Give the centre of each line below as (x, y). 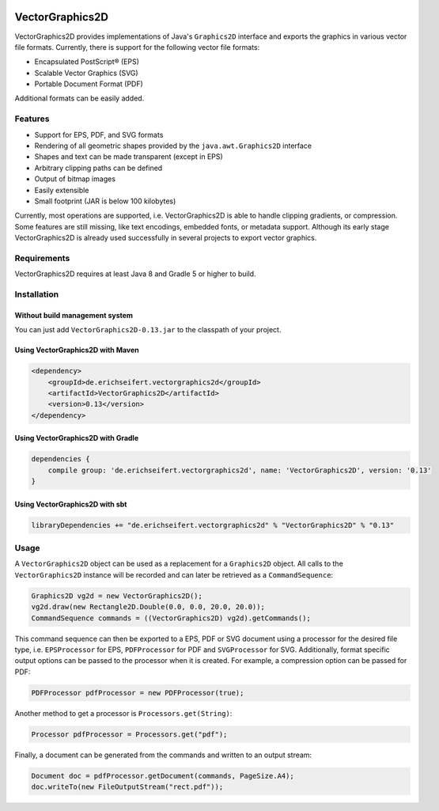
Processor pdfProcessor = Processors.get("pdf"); (129, 734)
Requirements (42, 258)
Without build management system (74, 315)
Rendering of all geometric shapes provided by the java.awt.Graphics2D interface (173, 146)
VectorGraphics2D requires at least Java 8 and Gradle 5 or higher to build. (135, 274)
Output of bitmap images (75, 179)
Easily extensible (62, 190)
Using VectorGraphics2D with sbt (71, 504)
